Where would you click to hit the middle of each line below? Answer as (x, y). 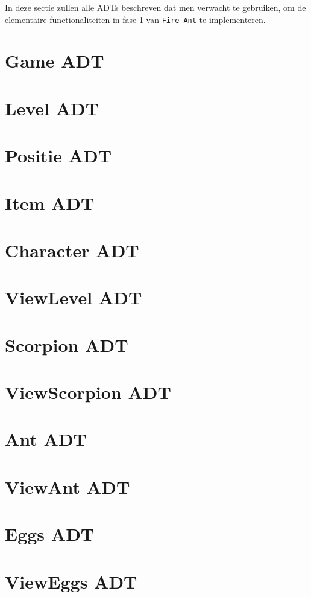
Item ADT (50, 203)
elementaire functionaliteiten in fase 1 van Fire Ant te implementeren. (135, 19)
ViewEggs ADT (71, 581)
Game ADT (55, 61)
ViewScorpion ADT (88, 392)
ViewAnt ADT (68, 486)
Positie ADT (58, 155)
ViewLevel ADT (74, 297)
